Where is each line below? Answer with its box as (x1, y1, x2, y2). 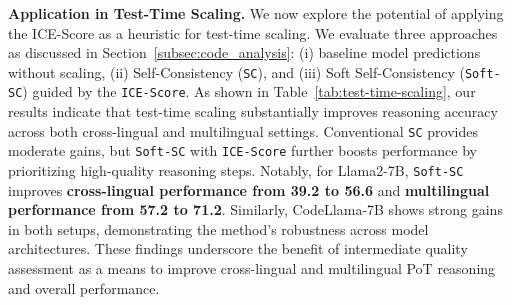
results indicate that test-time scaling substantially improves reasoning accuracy (8, 101, 498, 122)
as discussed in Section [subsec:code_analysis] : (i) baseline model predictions (8, 42, 481, 63)
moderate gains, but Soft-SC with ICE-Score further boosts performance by (8, 140, 477, 161)
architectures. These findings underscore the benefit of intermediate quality (8, 238, 468, 259)
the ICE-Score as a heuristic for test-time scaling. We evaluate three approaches (8, 22, 498, 43)
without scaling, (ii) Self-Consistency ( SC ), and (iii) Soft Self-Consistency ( (8, 61, 465, 82)
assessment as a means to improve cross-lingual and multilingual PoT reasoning (8, 258, 496, 279)
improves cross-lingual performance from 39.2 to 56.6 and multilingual (8, 179, 490, 200)
